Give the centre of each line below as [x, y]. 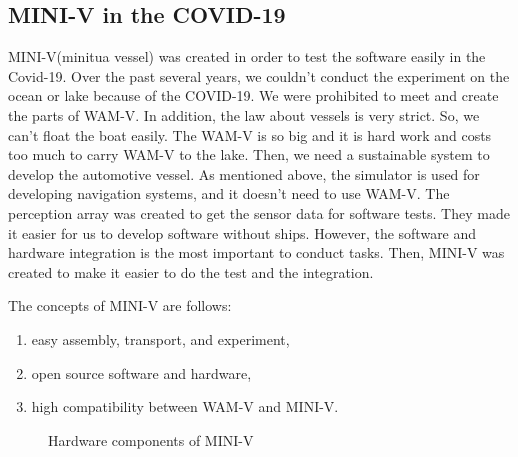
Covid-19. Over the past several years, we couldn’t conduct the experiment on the [259, 75]
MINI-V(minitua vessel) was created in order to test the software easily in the [247, 56]
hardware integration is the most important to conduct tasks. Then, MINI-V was [256, 252]
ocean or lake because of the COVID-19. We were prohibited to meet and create [253, 95]
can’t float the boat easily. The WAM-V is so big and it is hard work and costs [250, 134]
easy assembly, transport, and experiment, [160, 338]
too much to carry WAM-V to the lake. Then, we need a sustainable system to [249, 154]
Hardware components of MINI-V [151, 439]
